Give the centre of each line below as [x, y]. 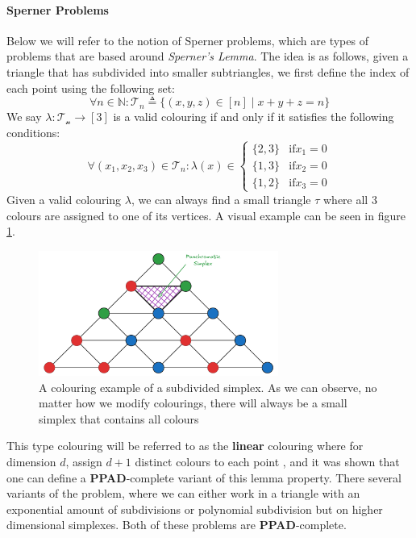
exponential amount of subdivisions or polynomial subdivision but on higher [195, 509]
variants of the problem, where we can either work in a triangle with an [183, 493]
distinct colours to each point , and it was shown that [267, 462]
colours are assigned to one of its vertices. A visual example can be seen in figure [206, 215]
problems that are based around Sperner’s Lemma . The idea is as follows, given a [208, 56]
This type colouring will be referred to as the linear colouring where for [185, 446]
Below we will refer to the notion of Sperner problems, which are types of [187, 40]
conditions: [33, 132]
